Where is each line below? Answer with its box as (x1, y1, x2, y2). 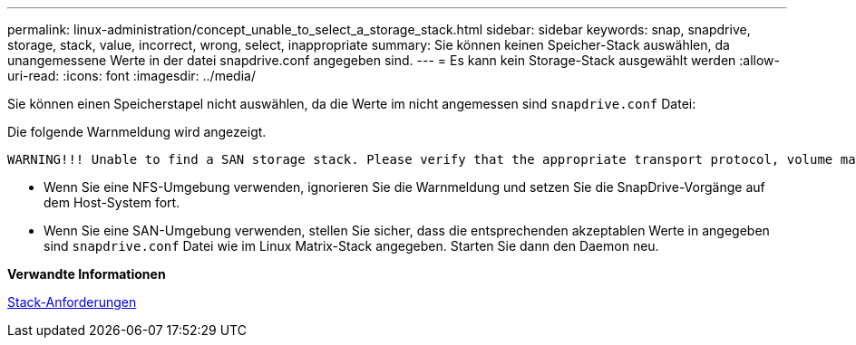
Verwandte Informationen (7, 266, 166, 282)
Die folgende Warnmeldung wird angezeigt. (7, 124, 267, 139)
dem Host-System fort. (44, 195, 180, 210)
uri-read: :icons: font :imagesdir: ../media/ (7, 68, 256, 83)
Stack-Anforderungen (7, 294, 137, 310)
